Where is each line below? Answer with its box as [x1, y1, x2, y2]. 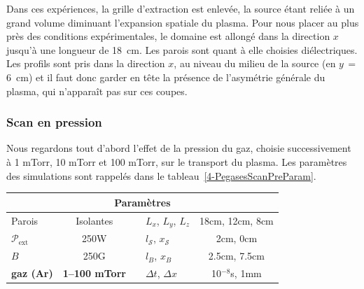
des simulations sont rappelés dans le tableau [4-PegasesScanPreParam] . [6, 168, 316, 183]
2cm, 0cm [216, 231, 258, 246]
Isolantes [76, 213, 113, 227]
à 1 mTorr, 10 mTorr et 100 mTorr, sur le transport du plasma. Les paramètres [6, 154, 347, 169]
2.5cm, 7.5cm [208, 248, 265, 263]
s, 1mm [230, 265, 262, 280]
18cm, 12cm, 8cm [199, 213, 274, 227]
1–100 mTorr [62, 265, 126, 280]
